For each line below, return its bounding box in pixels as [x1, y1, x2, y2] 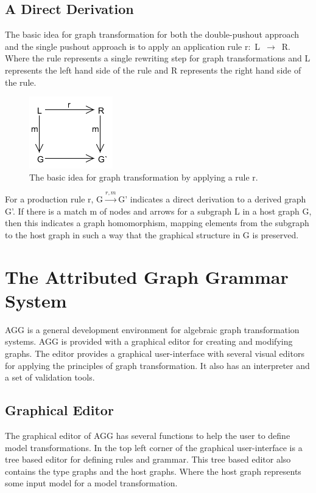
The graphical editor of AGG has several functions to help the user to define [5, 429, 290, 442]
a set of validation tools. [5, 371, 95, 384]
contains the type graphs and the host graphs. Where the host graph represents [5, 464, 301, 477]
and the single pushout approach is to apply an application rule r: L [5, 40, 261, 52]
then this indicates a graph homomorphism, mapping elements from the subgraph [5, 216, 309, 229]
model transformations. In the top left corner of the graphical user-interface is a [5, 441, 303, 453]
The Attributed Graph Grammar [5, 264, 289, 289]
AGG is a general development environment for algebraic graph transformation [5, 323, 300, 336]
